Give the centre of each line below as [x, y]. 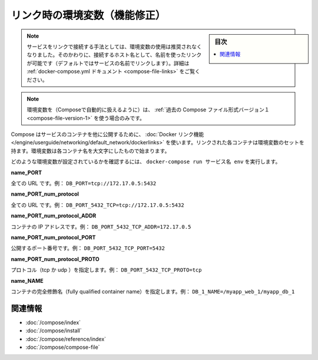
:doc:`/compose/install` [54, 331]
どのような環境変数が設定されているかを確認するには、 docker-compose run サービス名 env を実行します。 [146, 161]
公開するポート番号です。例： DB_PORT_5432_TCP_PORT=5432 [88, 248]
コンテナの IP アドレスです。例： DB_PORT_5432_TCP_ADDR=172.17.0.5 [101, 226]
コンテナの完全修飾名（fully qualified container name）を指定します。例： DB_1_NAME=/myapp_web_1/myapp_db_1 [153, 291]
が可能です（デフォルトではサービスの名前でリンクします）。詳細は [108, 63]
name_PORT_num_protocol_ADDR [54, 216]
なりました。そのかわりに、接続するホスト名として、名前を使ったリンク [114, 55]
